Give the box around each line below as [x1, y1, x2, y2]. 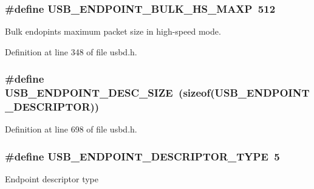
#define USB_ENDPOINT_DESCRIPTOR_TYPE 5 [5, 148, 280, 163]
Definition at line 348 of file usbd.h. [5, 45, 137, 58]
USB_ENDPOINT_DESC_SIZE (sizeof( [5, 85, 215, 100]
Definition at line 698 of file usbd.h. [5, 123, 137, 136]
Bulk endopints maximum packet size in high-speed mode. [5, 25, 221, 38]
